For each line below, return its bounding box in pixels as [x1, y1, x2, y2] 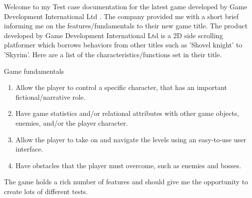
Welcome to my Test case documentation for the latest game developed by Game [4, 1, 248, 11]
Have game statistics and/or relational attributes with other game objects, [15, 108, 239, 118]
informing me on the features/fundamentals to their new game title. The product [4, 21, 248, 31]
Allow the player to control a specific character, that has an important [15, 82, 227, 92]
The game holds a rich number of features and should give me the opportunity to [4, 176, 248, 187]
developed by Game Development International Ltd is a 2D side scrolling [4, 30, 223, 40]
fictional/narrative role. [15, 91, 86, 102]
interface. [15, 144, 43, 154]
